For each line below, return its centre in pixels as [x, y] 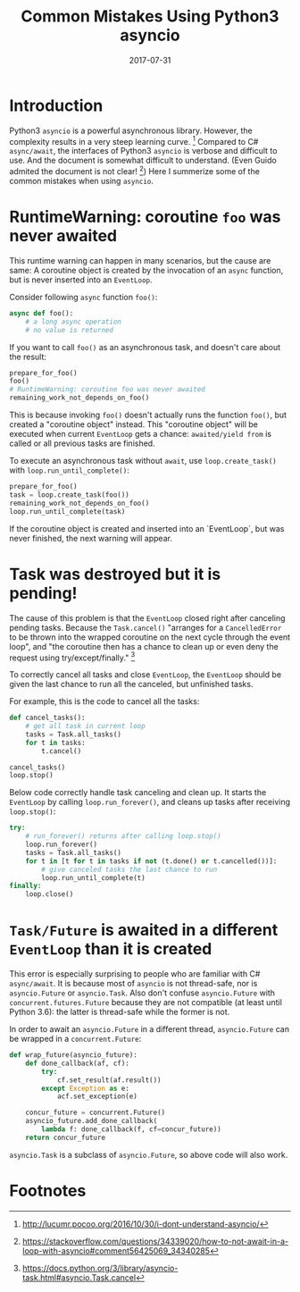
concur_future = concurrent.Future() [96, 1113]
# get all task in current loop [85, 726]
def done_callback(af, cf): [77, 1063]
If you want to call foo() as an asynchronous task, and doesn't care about [145, 347]
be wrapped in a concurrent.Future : [75, 1039]
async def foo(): [42, 313]
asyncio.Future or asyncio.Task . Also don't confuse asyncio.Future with [142, 993]
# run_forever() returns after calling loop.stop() [123, 836]
